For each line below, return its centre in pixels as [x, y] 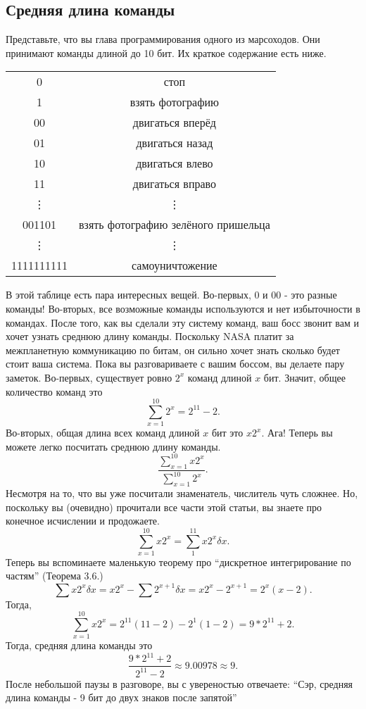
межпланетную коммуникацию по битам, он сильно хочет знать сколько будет [173, 350]
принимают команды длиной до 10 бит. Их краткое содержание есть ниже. [166, 52]
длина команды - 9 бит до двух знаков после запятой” [121, 697]
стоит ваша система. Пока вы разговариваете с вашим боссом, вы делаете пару [175, 364]
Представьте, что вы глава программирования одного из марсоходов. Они [163, 39]
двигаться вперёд [174, 123]
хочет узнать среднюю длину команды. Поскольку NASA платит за [150, 336]
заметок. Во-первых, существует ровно [89, 377]
